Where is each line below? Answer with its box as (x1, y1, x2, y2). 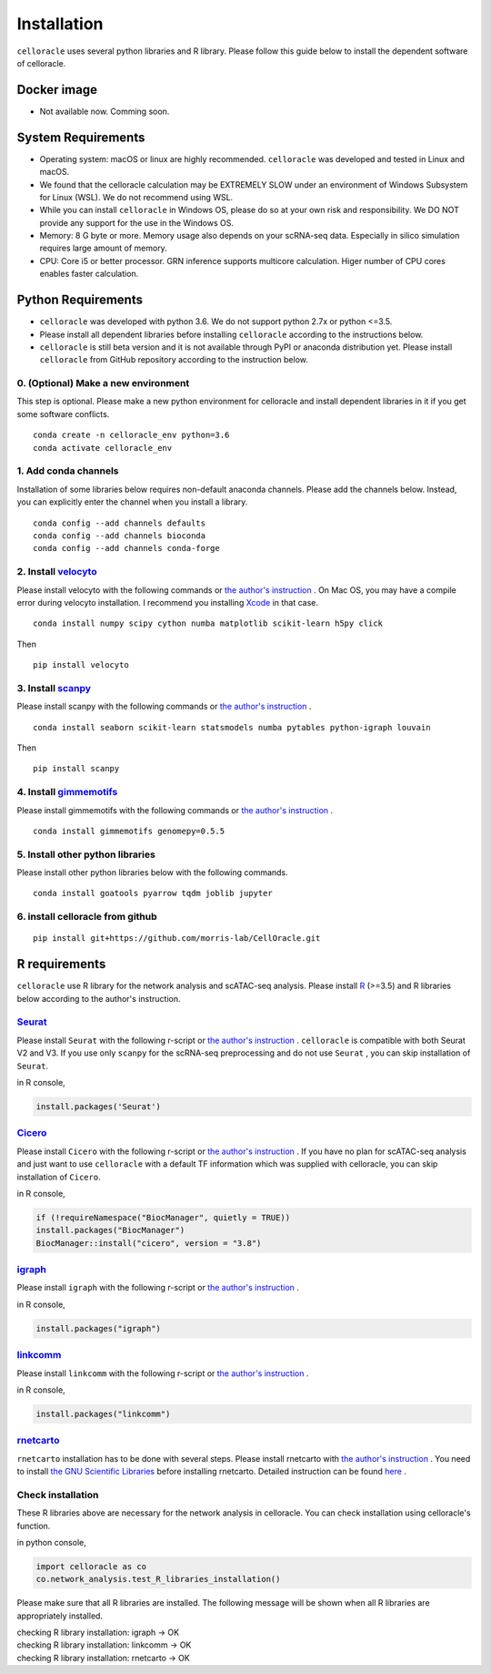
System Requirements (16, 129, 145, 145)
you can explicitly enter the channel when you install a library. (16, 496, 248, 507)
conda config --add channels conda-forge (33, 543, 220, 554)
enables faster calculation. (39, 269, 139, 280)
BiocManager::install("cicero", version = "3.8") (35, 1238, 262, 1248)
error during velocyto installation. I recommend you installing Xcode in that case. (16, 597, 318, 607)
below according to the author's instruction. (16, 993, 181, 1004)
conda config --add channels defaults (33, 517, 206, 528)
